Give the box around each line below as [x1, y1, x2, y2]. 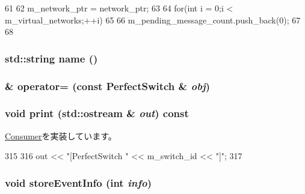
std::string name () [5, 50, 98, 65]
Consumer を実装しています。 [5, 129, 117, 142]
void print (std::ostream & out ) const [5, 106, 189, 121]
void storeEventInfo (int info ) [5, 175, 152, 190]
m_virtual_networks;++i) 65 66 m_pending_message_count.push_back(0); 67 [5, 13, 301, 26]
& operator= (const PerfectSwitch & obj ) [5, 78, 211, 93]
